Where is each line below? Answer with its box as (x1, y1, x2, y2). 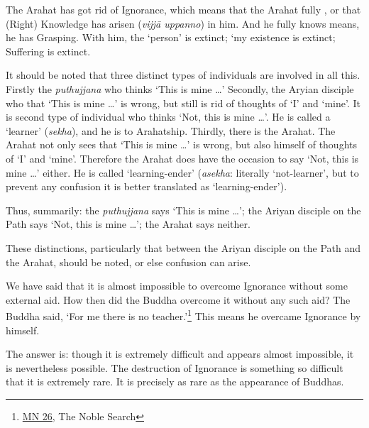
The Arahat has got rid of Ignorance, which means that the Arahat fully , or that (6, 2, 361, 16)
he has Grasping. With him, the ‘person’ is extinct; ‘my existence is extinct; (6, 30, 336, 45)
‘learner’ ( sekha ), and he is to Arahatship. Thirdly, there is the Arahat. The (6, 123, 336, 138)
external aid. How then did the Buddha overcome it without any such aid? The (6, 292, 351, 307)
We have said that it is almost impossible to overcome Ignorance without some (6, 278, 348, 293)
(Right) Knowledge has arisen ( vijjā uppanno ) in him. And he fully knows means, (6, 16, 360, 31)
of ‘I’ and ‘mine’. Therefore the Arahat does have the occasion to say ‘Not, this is (6, 150, 359, 165)
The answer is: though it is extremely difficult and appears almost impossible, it (6, 346, 354, 361)
